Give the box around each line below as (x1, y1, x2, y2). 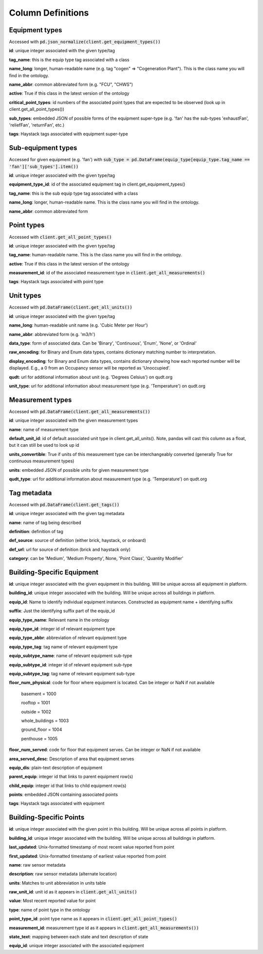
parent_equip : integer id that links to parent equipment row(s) (9, 774, 133, 780)
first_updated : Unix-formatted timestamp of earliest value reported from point (9, 853, 167, 859)
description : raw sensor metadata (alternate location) (9, 871, 117, 877)
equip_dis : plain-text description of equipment (9, 765, 103, 770)
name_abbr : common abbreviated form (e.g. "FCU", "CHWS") (9, 82, 133, 87)
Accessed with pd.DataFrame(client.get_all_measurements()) (9, 408, 150, 415)
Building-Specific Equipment (9, 568, 98, 576)
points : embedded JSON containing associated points (9, 791, 118, 798)
